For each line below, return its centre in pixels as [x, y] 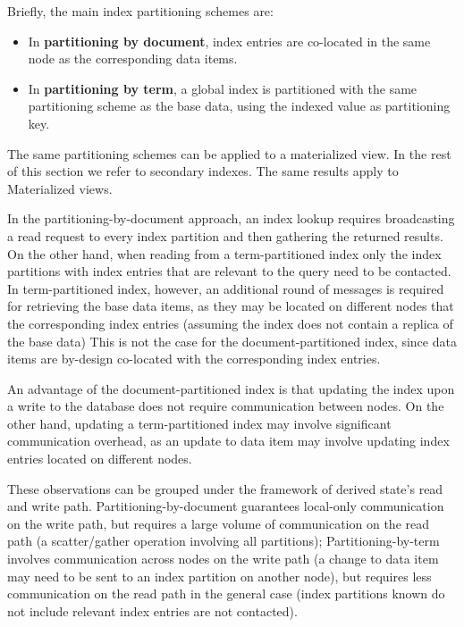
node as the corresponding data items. [133, 59]
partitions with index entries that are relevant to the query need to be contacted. [229, 271]
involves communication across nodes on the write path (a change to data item [223, 559]
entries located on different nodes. [100, 459]
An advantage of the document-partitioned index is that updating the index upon [231, 388]
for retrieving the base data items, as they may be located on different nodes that [231, 306]
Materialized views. [60, 188]
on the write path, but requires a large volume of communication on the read [218, 523]
